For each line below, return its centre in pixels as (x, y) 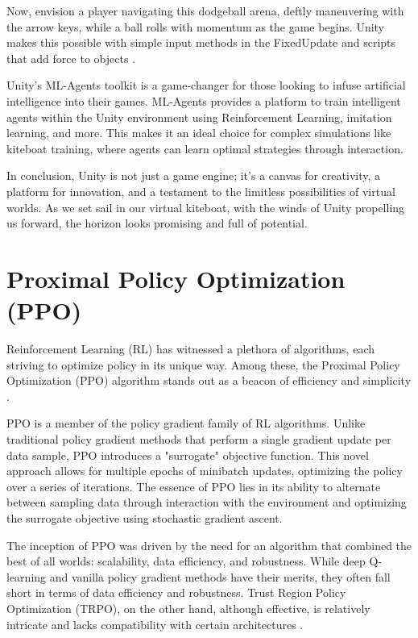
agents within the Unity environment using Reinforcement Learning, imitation (199, 117)
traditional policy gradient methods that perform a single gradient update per (199, 439)
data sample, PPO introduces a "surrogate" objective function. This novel (188, 455)
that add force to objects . (71, 58)
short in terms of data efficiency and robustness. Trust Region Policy (176, 592)
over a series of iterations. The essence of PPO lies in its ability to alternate (194, 486)
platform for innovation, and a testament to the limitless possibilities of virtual (201, 191)
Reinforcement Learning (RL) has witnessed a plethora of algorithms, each (191, 349)
